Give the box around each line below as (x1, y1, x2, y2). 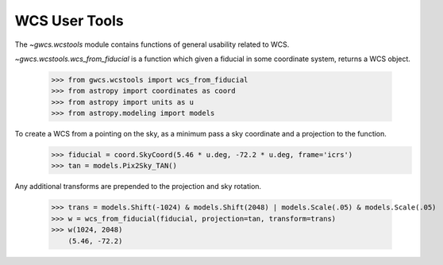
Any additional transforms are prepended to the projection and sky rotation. (14, 182, 262, 191)
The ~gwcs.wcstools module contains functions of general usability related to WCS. (14, 40, 290, 49)
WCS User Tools (14, 12, 125, 29)
